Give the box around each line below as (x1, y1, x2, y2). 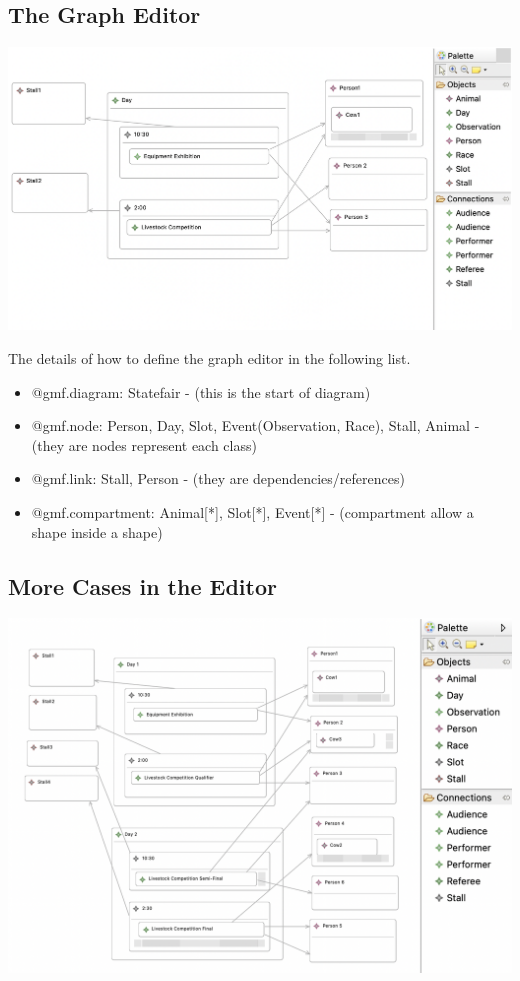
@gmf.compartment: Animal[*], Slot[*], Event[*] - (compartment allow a (31, 502, 474, 523)
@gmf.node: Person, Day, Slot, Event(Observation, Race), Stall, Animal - (31, 415, 480, 436)
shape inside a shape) (31, 521, 163, 542)
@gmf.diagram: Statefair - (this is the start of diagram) (31, 381, 371, 402)
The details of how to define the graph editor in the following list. (8, 348, 411, 369)
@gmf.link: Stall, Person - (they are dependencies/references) (31, 468, 405, 489)
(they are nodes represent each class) (31, 434, 257, 455)
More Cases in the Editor (8, 570, 277, 601)
